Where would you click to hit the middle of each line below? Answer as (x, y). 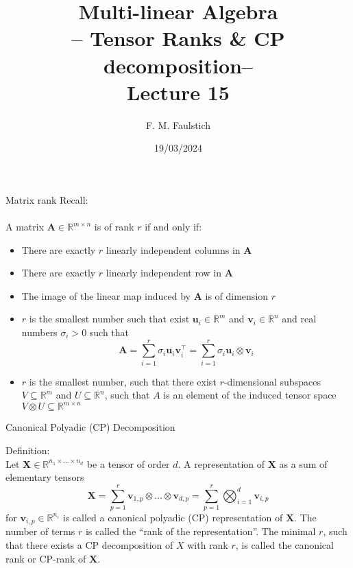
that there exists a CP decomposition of (89, 544)
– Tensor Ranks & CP (178, 38)
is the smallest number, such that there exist (123, 381)
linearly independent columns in (173, 249)
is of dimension (237, 295)
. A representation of (221, 463)
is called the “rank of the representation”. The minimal (200, 531)
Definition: (28, 450)
